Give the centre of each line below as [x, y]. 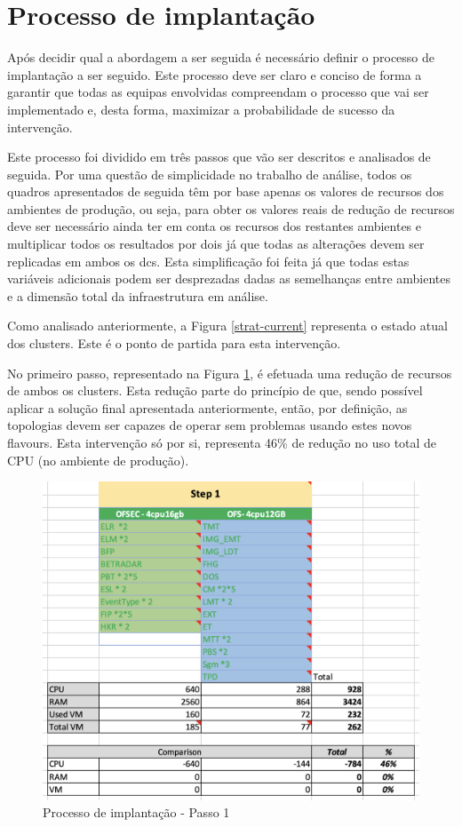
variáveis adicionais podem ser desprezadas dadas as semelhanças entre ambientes [229, 278]
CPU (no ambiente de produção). [98, 460]
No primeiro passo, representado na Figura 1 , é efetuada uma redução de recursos [230, 373]
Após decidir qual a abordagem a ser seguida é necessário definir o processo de [221, 57]
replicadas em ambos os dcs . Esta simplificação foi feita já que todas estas [208, 261]
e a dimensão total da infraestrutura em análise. [138, 295]
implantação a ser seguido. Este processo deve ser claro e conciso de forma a [215, 74]
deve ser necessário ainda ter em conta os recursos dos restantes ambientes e [214, 226]
